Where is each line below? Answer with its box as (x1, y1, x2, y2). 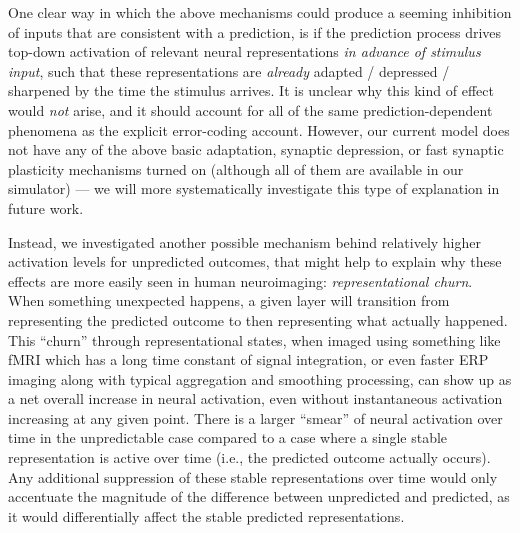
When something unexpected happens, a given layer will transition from (8, 290, 450, 311)
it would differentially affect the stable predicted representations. (8, 505, 405, 526)
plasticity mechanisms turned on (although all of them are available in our (8, 158, 464, 179)
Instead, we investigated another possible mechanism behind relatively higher (8, 231, 482, 252)
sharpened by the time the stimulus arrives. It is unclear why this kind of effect (8, 80, 494, 101)
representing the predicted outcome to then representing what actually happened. (8, 309, 508, 330)
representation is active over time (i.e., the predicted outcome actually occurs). (8, 447, 491, 468)
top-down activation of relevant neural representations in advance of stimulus (8, 41, 481, 62)
